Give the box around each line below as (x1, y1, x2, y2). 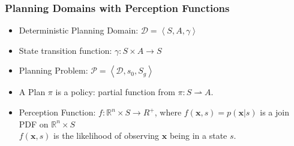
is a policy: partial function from (55, 86, 175, 98)
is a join (260, 106, 289, 118)
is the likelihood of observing (53, 129, 160, 142)
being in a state (169, 129, 227, 142)
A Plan (19, 86, 46, 98)
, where (154, 106, 182, 118)
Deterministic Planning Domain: (19, 24, 139, 36)
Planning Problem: (19, 64, 88, 77)
